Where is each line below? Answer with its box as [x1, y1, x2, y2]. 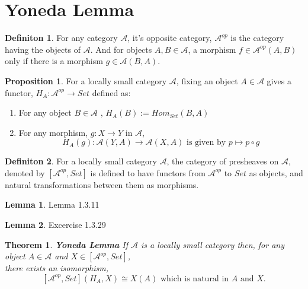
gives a [267, 74, 291, 87]
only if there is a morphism [5, 55, 103, 67]
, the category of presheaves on [166, 155, 279, 167]
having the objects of [5, 43, 81, 55]
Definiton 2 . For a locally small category [5, 155, 157, 167]
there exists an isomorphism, [5, 262, 109, 274]
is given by [187, 138, 226, 147]
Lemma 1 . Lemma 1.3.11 [5, 198, 100, 211]
